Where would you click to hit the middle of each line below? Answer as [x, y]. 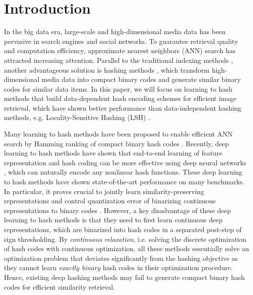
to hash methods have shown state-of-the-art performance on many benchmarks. [124, 182]
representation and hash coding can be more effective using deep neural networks [125, 162]
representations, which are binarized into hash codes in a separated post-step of [123, 229]
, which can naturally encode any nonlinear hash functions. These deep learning [123, 172]
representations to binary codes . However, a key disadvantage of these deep [117, 210]
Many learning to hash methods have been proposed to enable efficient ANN [118, 134]
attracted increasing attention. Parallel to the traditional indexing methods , [118, 60]
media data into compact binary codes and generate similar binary [141, 79]
